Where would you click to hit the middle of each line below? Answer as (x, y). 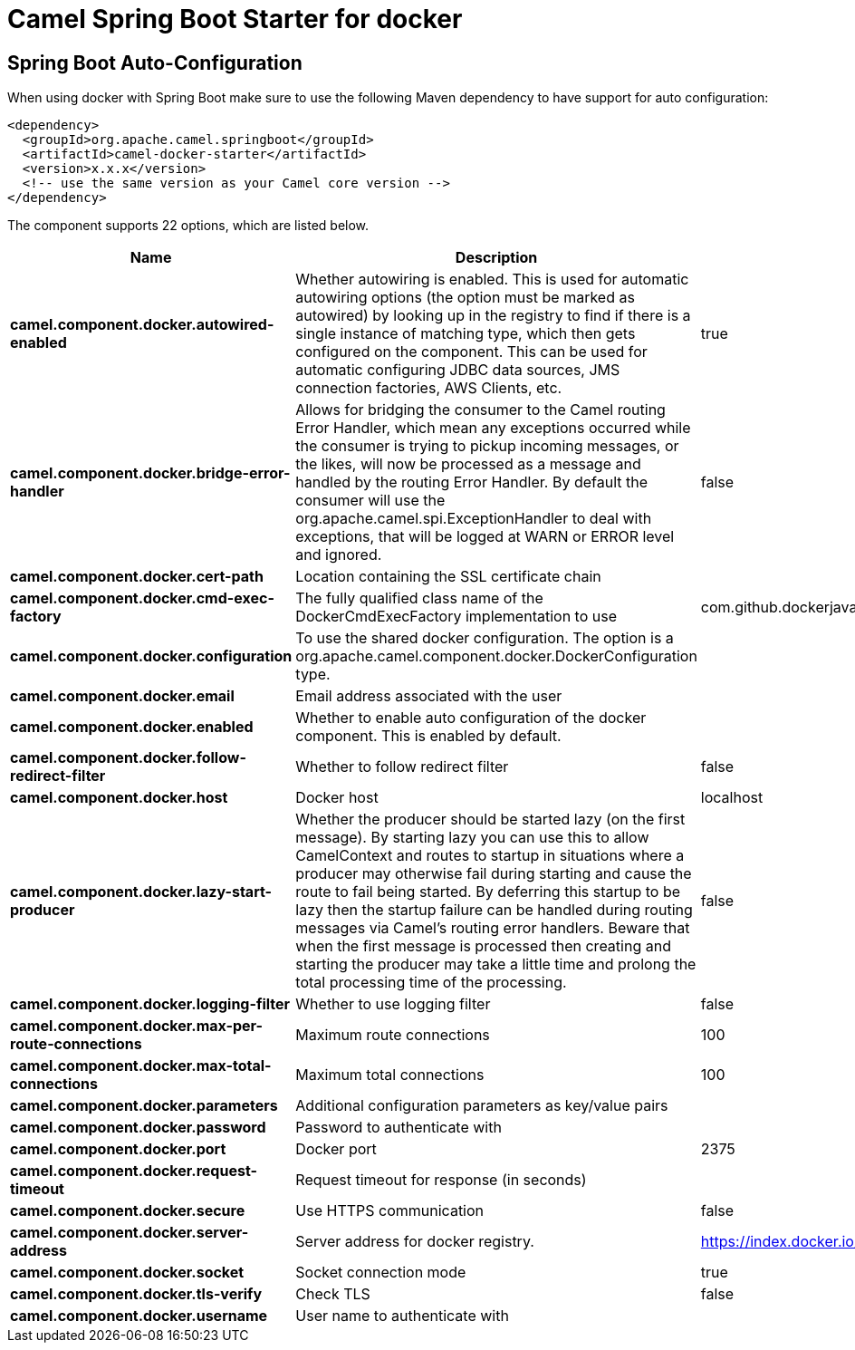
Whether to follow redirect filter (402, 767)
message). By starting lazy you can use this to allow (472, 838)
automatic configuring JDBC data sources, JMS (458, 370)
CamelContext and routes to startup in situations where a (490, 856)
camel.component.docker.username (139, 1316)
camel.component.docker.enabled (132, 727)
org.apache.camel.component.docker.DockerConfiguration (496, 656)
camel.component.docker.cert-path (137, 577)
